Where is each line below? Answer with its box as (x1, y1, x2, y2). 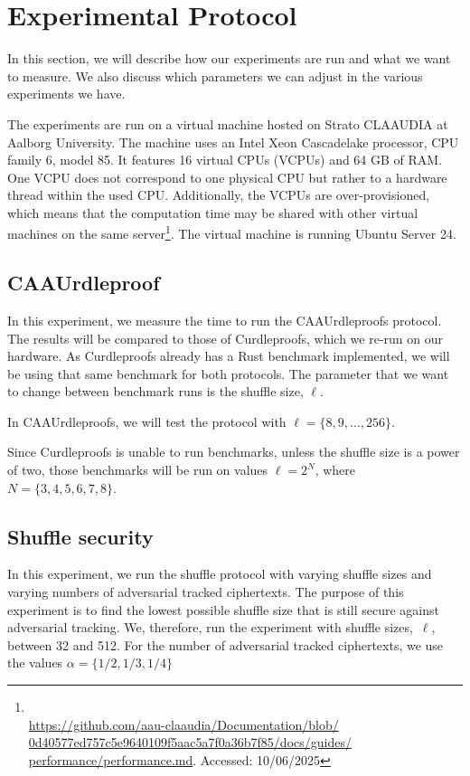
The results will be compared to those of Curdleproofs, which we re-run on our (7, 328, 444, 347)
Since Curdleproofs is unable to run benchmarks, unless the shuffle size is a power (7, 442, 460, 461)
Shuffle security (7, 522, 154, 550)
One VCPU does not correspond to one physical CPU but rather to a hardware (7, 167, 447, 186)
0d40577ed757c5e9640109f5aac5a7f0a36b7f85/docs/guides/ (28, 733, 352, 752)
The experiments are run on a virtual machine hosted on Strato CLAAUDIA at (7, 114, 448, 133)
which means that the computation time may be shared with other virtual (7, 203, 418, 222)
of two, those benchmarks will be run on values (7, 460, 268, 479)
